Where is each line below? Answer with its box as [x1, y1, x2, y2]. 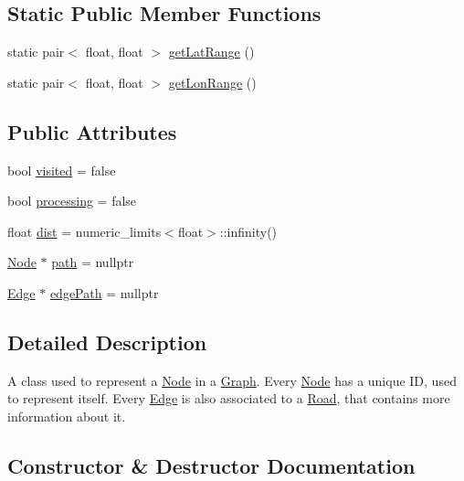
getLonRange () [168, 72, 257, 91]
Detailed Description [7, 327, 207, 356]
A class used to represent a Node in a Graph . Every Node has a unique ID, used [7, 370, 457, 390]
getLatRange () [168, 42, 255, 61]
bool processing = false [7, 191, 137, 210]
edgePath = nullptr [49, 283, 159, 302]
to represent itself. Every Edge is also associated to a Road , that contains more [7, 389, 450, 408]
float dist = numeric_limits [7, 221, 162, 240]
